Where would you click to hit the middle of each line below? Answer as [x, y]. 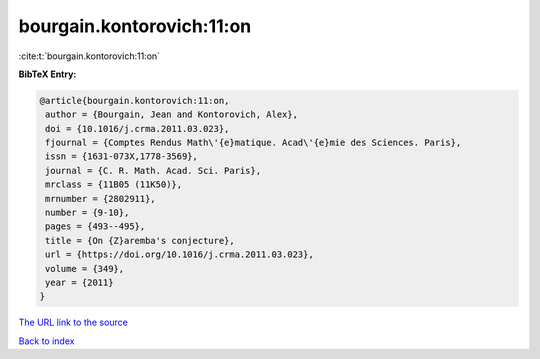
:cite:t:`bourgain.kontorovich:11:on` [89, 56]
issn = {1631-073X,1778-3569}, [122, 156]
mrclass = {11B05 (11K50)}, [114, 184]
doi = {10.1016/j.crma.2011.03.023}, [137, 128]
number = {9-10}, [87, 213]
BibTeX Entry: [47, 74]
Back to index [46, 341]
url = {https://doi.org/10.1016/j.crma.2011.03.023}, [179, 254]
